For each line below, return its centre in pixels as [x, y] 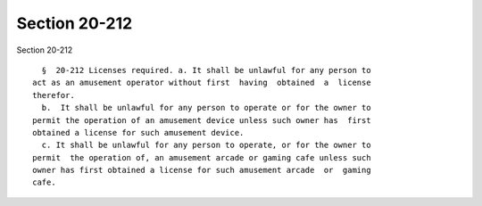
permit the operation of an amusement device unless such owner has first [202, 120]
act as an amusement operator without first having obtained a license [202, 83]
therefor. [54, 95]
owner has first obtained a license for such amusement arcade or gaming [202, 170]
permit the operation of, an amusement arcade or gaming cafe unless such [202, 157]
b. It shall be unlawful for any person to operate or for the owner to [206, 108]
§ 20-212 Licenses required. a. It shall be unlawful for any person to [206, 70]
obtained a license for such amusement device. [138, 132]
